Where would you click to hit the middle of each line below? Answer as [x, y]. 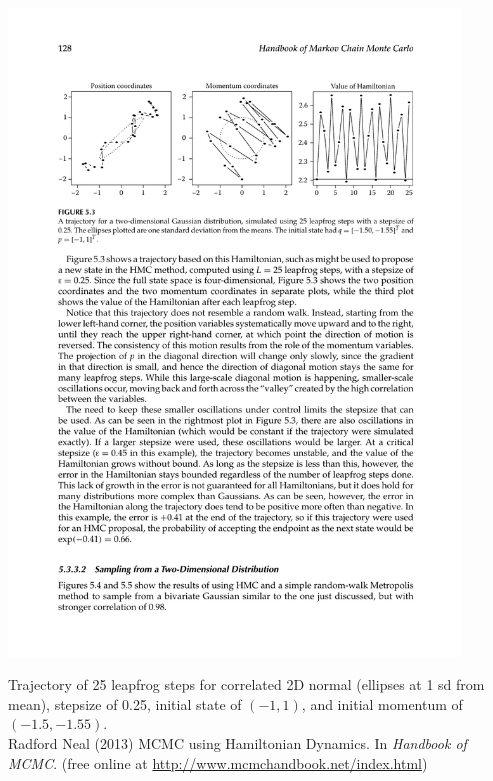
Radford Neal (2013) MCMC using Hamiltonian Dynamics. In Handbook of [237, 743]
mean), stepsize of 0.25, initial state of [125, 703]
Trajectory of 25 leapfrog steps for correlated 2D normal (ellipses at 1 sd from [246, 684]
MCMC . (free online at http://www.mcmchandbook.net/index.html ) [218, 762]
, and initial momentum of [382, 703]
